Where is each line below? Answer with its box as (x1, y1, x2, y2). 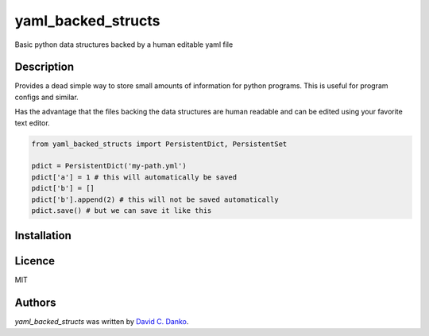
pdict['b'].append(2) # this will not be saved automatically (31, 195, 279, 204)
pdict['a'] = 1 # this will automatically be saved (31, 172, 238, 182)
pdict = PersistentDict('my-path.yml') (31, 161, 187, 171)
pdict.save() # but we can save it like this (31, 206, 212, 214)
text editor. (14, 118, 51, 127)
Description (14, 60, 75, 74)
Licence (14, 254, 56, 268)
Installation (14, 229, 71, 242)
